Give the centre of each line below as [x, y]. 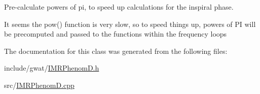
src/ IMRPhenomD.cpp [39, 85]
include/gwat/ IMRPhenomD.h [52, 68]
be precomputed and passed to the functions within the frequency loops [116, 34]
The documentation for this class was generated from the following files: [116, 51]
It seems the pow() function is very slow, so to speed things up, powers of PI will [130, 24]
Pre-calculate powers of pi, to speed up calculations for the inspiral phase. [119, 7]
